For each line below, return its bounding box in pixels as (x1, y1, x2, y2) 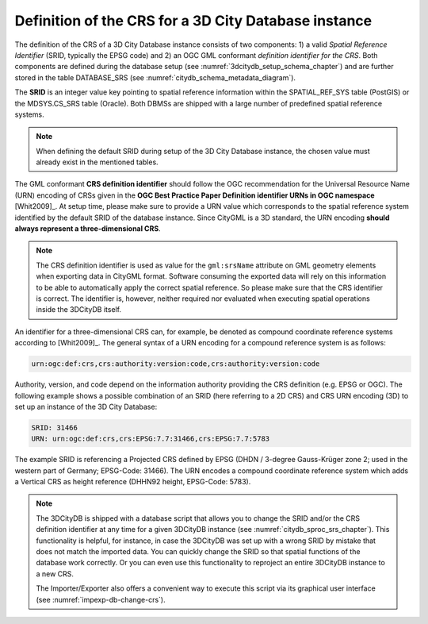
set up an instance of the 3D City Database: (14, 402, 158, 411)
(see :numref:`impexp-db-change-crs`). (36, 595, 166, 604)
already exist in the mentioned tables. (36, 157, 159, 167)
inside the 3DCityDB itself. (36, 305, 122, 314)
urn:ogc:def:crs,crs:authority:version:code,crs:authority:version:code (31, 360, 320, 368)
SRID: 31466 (31, 423, 78, 432)
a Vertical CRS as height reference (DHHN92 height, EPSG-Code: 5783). (14, 477, 251, 487)
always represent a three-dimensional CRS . (14, 224, 162, 233)
